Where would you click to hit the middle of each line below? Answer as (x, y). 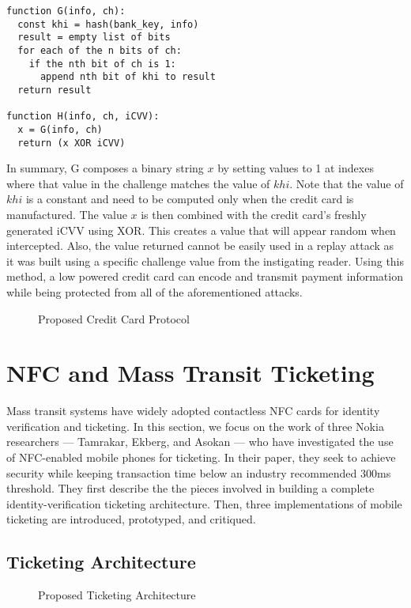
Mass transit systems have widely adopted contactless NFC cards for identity (193, 411)
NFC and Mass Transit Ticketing (190, 373)
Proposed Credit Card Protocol (114, 318)
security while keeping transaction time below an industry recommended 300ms (199, 472)
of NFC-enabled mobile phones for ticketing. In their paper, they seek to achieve (201, 457)
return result (55, 90)
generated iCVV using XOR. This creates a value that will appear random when (201, 230)
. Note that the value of (347, 183)
